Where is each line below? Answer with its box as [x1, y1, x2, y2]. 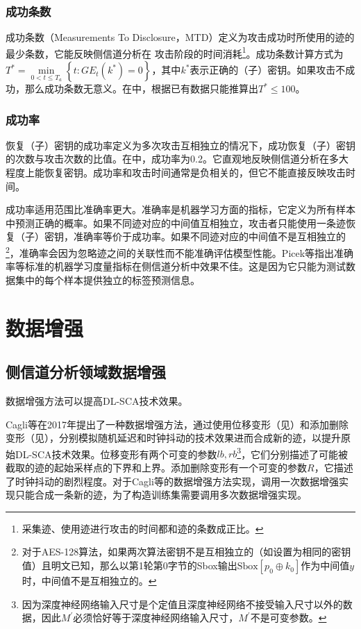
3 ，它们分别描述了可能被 [237, 444, 349, 461]
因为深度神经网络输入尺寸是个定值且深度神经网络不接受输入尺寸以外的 [22, 596, 343, 611]
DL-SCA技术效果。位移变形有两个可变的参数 [15, 446, 217, 461]
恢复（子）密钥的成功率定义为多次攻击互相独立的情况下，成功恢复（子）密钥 [6, 137, 355, 152]
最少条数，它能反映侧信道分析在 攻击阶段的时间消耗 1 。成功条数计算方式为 [6, 44, 344, 60]
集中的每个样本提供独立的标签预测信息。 [15, 272, 200, 287]
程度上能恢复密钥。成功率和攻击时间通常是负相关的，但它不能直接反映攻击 [6, 165, 346, 180]
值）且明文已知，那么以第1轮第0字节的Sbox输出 [22, 558, 237, 573]
